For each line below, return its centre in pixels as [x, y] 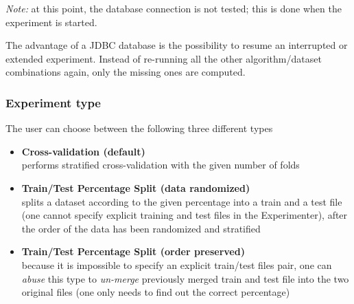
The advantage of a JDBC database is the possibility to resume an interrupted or [177, 45]
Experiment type [53, 102]
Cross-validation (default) [83, 151]
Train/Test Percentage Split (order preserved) [133, 251]
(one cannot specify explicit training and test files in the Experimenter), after [185, 215]
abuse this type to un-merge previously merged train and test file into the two [185, 278]
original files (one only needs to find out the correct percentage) [156, 292]
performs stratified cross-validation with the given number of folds [161, 165]
